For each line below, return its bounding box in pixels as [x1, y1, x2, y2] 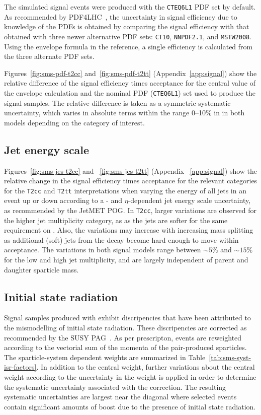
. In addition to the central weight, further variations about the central [36, 362, 255, 372]
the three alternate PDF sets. [4, 51, 95, 61]
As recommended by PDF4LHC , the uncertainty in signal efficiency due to [4, 11, 237, 22]
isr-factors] [4, 362, 37, 372]
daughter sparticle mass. [4, 264, 79, 274]
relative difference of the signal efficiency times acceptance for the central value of [4, 78, 255, 88]
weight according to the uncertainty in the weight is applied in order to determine [4, 371, 256, 382]
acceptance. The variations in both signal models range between [4, 244, 201, 255]
